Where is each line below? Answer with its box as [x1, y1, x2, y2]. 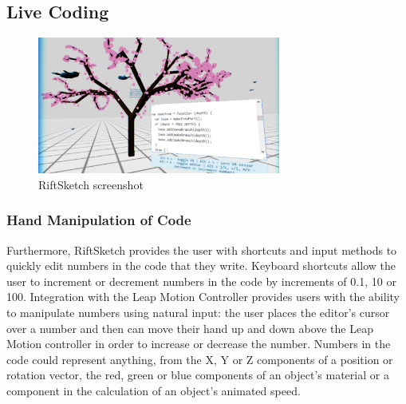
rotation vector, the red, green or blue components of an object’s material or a [6, 366, 389, 383]
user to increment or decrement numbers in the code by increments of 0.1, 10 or [6, 272, 396, 289]
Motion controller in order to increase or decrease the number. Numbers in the [6, 335, 391, 352]
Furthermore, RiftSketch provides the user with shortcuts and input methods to [6, 241, 397, 258]
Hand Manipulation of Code [6, 210, 191, 230]
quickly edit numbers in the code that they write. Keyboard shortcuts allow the [6, 257, 396, 274]
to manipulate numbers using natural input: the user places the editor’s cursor [6, 304, 390, 321]
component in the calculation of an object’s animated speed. [6, 382, 301, 399]
